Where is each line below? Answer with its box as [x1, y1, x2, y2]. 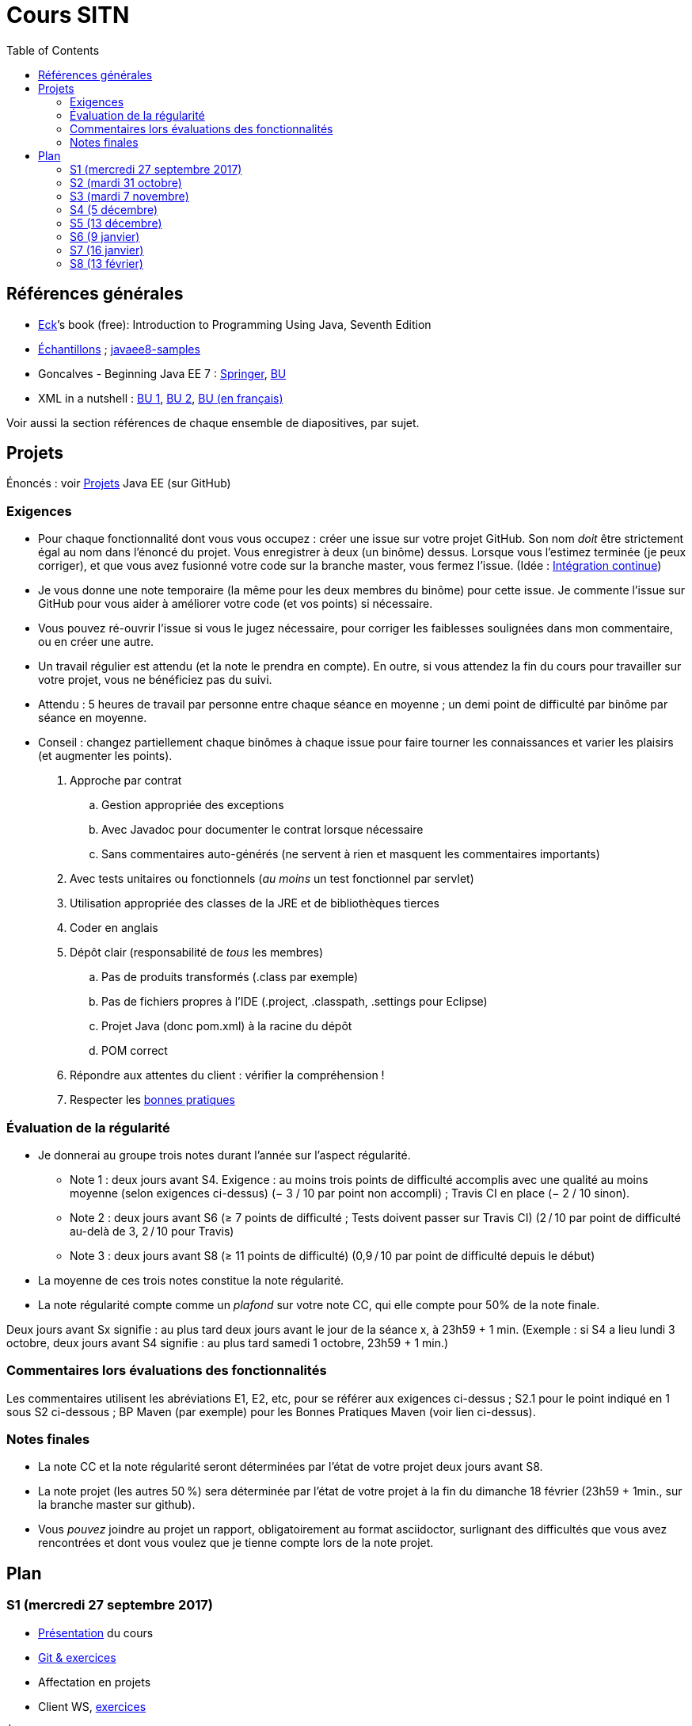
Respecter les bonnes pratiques [70, 1093, 235, 1107]
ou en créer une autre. [38, 635, 154, 649]
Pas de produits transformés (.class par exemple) [101, 970, 359, 984]
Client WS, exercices [38, 1699, 146, 1713]
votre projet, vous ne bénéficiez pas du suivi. [38, 673, 272, 687]
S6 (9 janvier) [70, 229, 140, 243]
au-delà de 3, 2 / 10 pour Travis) [70, 1224, 234, 1238]
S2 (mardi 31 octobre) [70, 175, 182, 189]
